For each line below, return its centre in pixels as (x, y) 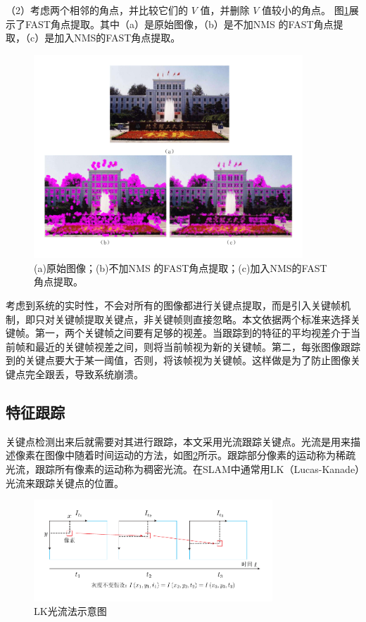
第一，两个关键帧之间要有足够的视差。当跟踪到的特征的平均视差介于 (193, 333)
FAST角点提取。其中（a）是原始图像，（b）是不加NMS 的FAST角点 (179, 24)
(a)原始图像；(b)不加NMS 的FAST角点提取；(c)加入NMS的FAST (181, 267)
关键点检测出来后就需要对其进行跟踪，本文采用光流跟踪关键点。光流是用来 (178, 441)
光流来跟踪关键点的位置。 (65, 482)
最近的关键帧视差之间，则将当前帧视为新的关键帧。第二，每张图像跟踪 (197, 346)
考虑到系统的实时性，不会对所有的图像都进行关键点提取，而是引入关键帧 (173, 305)
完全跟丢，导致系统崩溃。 (84, 374)
